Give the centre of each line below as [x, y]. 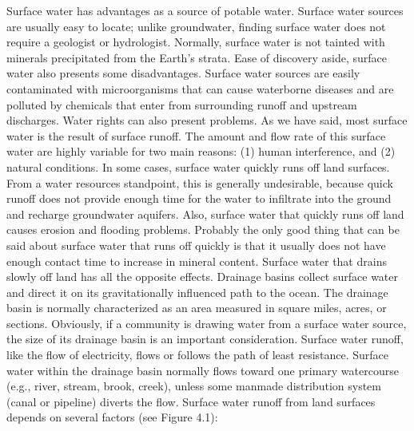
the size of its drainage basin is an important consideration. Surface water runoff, [205, 339]
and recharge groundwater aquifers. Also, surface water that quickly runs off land [205, 214]
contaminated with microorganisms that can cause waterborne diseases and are [200, 88]
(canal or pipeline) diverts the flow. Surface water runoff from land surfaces [191, 401]
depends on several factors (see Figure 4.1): [112, 417]
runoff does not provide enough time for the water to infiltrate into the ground [199, 198]
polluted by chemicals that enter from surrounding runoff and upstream [182, 104]
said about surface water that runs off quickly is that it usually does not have [196, 245]
